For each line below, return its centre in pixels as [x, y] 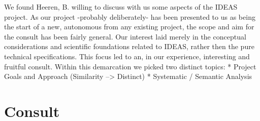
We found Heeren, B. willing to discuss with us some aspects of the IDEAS [121, 7]
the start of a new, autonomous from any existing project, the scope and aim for [129, 27]
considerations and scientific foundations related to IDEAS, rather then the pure [129, 46]
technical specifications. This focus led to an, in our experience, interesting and [127, 56]
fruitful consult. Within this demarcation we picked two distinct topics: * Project [130, 66]
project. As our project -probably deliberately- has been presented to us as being [130, 16]
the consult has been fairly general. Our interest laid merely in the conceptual [125, 36]
